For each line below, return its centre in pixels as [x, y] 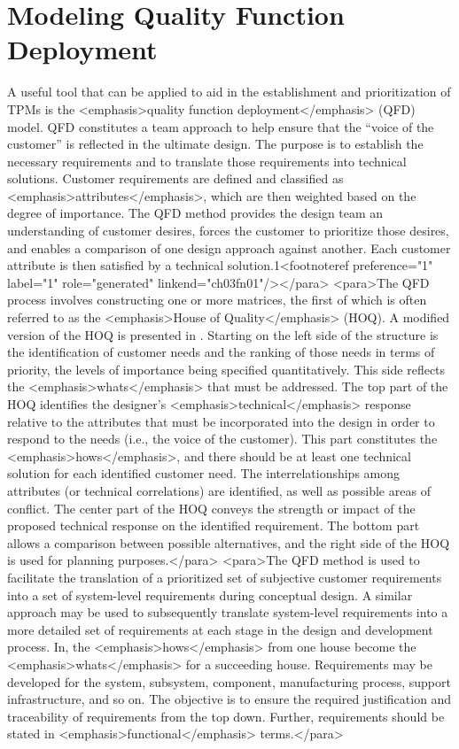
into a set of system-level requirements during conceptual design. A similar [210, 595]
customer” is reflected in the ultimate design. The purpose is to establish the [215, 144]
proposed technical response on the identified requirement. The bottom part [214, 525]
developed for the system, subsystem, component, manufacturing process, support [229, 681]
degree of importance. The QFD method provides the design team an [195, 213]
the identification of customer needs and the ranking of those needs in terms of [221, 352]
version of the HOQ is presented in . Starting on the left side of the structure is [223, 334]
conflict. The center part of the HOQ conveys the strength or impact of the [211, 508]
